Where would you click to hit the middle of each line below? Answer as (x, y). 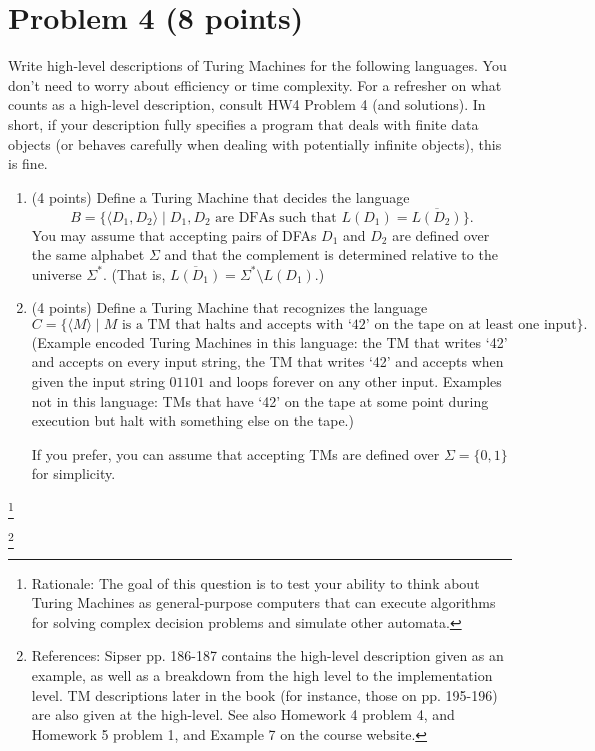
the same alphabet (88, 254)
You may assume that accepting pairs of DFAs (174, 234)
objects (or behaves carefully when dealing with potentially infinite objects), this (255, 143)
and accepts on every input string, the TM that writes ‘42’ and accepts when (267, 361)
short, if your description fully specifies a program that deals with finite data (243, 123)
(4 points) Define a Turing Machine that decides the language (220, 196)
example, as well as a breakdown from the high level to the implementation (262, 675)
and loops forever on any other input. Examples (355, 381)
